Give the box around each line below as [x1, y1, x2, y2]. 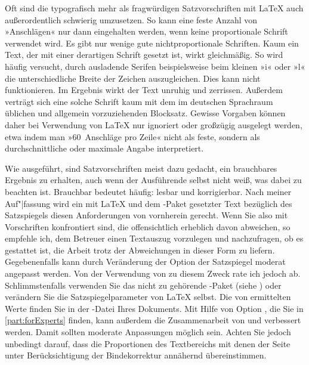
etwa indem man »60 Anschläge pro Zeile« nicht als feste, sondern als [5, 130, 260, 143]
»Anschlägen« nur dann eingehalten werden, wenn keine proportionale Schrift [5, 25, 288, 38]
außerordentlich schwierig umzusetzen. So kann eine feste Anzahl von [5, 13, 258, 26]
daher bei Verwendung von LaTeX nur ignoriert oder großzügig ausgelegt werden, [5, 118, 302, 131]
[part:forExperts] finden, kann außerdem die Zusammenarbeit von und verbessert [5, 314, 301, 326]
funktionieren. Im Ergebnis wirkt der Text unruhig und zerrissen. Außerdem [5, 83, 283, 96]
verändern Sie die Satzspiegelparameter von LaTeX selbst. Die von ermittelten [5, 290, 291, 303]
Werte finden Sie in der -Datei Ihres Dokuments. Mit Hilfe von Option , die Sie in [5, 302, 304, 314]
